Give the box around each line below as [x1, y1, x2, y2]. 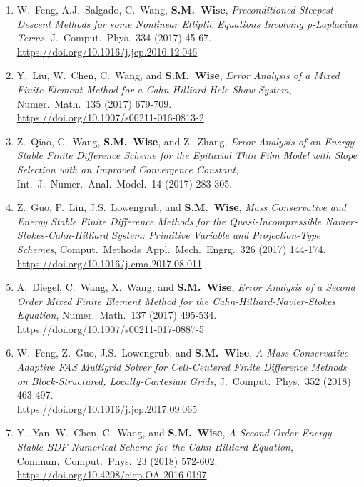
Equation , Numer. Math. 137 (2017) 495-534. [16, 307, 217, 322]
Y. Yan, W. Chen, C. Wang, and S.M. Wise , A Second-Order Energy [16, 425, 332, 440]
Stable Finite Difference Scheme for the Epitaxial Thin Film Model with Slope [16, 148, 357, 163]
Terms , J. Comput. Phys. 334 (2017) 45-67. [16, 30, 212, 45]
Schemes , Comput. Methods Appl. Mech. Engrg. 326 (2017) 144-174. [16, 241, 326, 256]
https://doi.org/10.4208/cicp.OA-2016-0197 [16, 467, 207, 482]
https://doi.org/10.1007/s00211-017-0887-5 [16, 321, 204, 336]
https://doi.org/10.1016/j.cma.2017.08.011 [16, 255, 202, 270]
